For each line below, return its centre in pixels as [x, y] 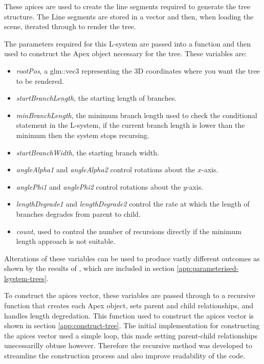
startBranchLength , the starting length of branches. [96, 98]
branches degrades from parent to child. [78, 213]
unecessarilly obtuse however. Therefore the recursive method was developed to [128, 345]
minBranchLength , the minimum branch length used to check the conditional [137, 115]
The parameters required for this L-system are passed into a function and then [127, 43]
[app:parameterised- [208, 268]
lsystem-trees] [26, 278]
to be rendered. [40, 81]
